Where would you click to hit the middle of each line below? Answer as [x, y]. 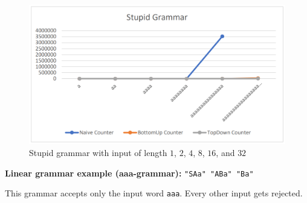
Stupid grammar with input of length [98, 153]
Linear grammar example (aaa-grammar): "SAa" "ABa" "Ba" [129, 173]
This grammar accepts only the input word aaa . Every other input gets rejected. [154, 193]
